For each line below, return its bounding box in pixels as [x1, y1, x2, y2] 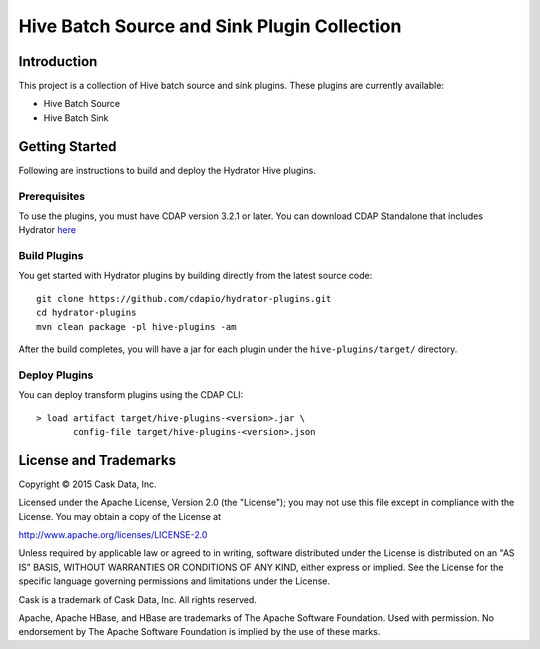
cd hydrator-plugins [36, 307, 137, 319]
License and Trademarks [18, 451, 177, 469]
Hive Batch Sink [43, 111, 109, 124]
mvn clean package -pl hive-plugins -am [36, 321, 237, 332]
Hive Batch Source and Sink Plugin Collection [18, 15, 402, 37]
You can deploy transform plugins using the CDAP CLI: [18, 389, 244, 401]
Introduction [18, 53, 98, 70]
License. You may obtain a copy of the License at [18, 510, 222, 522]
